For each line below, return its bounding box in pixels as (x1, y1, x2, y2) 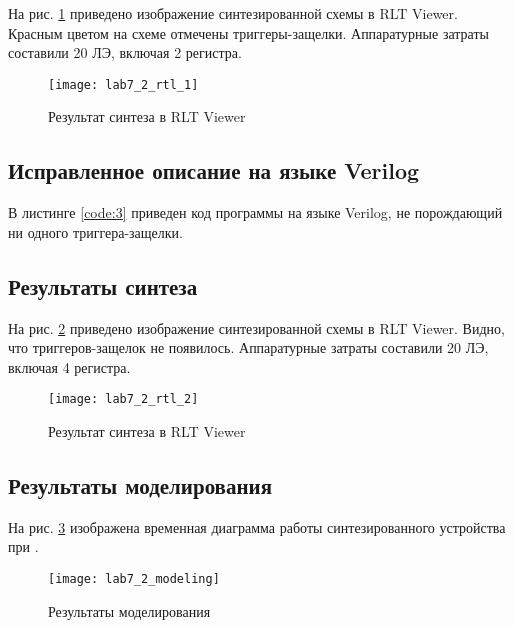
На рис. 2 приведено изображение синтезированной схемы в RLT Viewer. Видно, (8, 317, 505, 338)
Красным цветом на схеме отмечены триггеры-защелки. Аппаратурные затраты (8, 22, 489, 43)
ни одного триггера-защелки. (8, 221, 183, 242)
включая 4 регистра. (8, 356, 131, 377)
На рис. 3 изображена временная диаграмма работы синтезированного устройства (8, 516, 506, 537)
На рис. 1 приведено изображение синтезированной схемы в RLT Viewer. (8, 3, 458, 23)
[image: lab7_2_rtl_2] (48, 392, 199, 407)
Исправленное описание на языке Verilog (8, 155, 420, 186)
